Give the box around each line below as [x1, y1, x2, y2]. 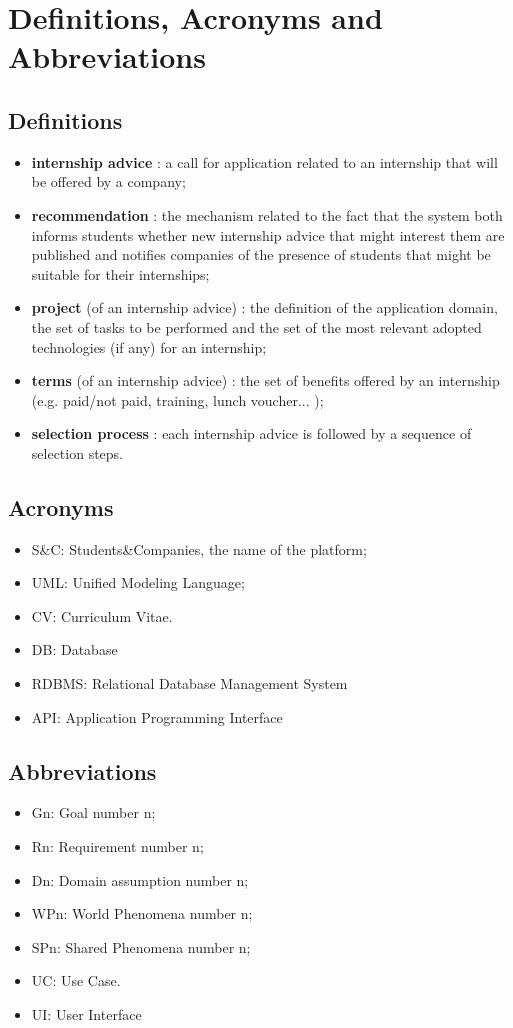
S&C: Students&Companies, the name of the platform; [31, 538, 367, 559]
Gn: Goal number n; [31, 802, 156, 823]
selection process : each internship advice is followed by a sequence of [31, 423, 472, 444]
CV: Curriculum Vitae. [31, 605, 173, 626]
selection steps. [31, 442, 124, 463]
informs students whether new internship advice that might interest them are [31, 224, 505, 245]
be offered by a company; [31, 171, 186, 192]
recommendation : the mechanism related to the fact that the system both [31, 204, 503, 225]
